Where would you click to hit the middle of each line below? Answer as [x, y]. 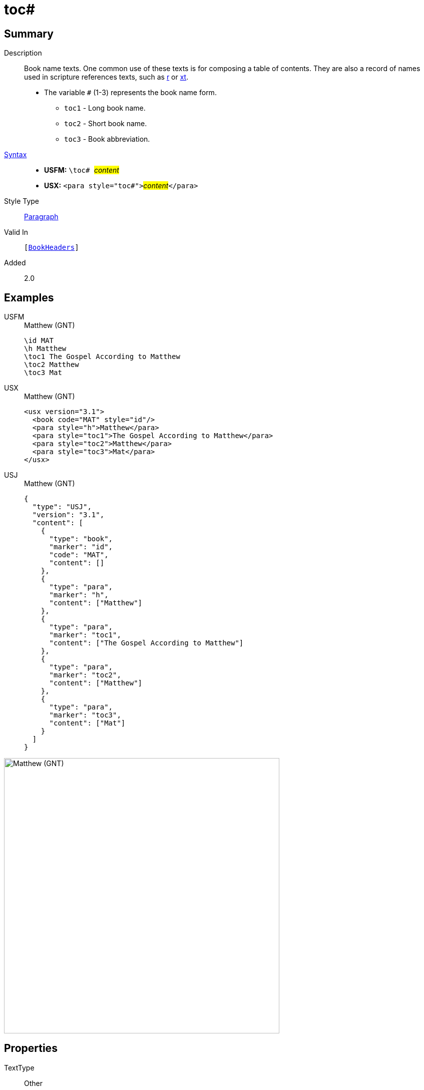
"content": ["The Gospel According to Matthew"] [146, 643]
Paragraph [41, 217]
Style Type [22, 201]
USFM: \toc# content [82, 170]
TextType [19, 1067]
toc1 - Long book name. [105, 108]
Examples [29, 297]
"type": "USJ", [62, 507]
